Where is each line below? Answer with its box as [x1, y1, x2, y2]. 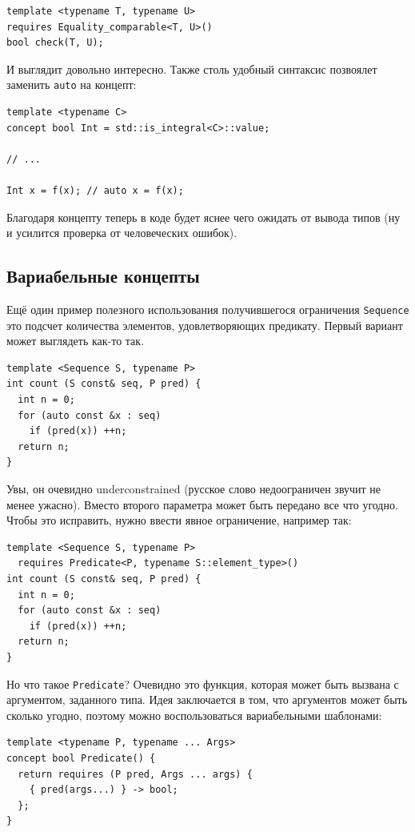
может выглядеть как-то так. [6, 332, 145, 349]
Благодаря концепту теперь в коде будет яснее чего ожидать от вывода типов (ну [6, 208, 401, 225]
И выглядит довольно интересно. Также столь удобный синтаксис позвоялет [6, 60, 377, 77]
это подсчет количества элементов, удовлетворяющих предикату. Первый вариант [6, 316, 403, 333]
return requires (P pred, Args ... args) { [18, 768, 253, 780]
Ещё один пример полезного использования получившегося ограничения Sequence [6, 300, 409, 317]
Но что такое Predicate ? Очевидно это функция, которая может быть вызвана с [6, 675, 399, 692]
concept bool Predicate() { [6, 752, 156, 764]
